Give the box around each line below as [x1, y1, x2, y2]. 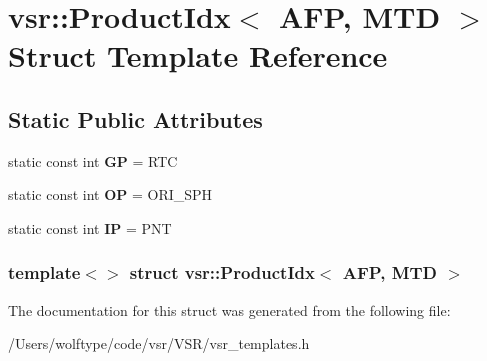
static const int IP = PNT [8, 217, 172, 238]
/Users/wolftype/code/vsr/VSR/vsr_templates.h [8, 333, 310, 354]
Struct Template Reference [8, 35, 388, 76]
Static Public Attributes [8, 103, 263, 134]
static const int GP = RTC [8, 150, 178, 171]
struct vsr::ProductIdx [129, 260, 315, 285]
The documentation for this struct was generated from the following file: [8, 299, 451, 320]
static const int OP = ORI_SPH [8, 184, 213, 205]
